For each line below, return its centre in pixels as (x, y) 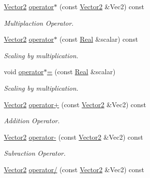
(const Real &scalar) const (99, 39)
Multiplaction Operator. (39, 23)
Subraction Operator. (35, 153)
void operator (24, 72)
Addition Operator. (32, 121)
